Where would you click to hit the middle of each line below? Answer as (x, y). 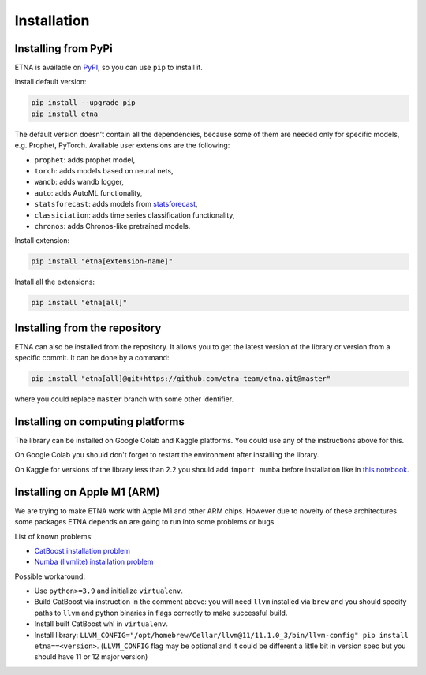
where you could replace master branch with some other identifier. (124, 399)
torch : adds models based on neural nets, (104, 170)
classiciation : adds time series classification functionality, (135, 215)
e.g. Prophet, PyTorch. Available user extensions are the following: (122, 145)
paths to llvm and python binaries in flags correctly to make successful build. (161, 613)
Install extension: (42, 241)
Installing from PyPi (64, 48)
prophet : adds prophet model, (85, 160)
